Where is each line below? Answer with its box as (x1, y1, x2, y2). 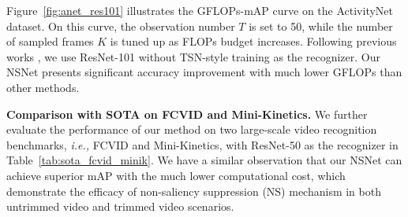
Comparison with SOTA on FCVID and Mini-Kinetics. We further (6, 105, 368, 122)
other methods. (6, 79, 80, 95)
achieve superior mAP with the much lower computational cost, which (6, 167, 346, 183)
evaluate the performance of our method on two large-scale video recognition (6, 121, 377, 138)
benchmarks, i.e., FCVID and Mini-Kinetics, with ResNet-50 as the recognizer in (6, 136, 399, 153)
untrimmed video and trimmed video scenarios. (6, 198, 234, 215)
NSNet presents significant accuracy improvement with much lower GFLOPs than (6, 64, 402, 80)
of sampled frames (6, 33, 94, 50)
